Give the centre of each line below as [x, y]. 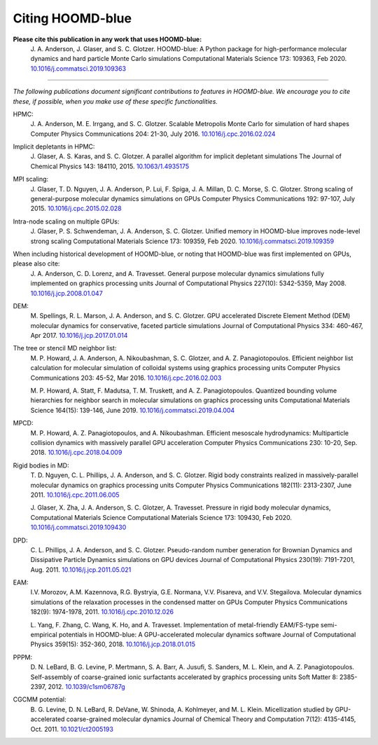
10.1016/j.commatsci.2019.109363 [78, 68]
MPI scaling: [31, 179]
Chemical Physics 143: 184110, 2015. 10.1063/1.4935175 [110, 166]
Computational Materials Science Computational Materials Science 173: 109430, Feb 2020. [161, 517]
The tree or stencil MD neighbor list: [65, 348]
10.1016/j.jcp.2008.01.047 [66, 293]
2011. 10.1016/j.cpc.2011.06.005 [75, 495]
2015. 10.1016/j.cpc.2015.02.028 [76, 209]
